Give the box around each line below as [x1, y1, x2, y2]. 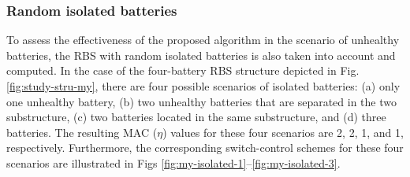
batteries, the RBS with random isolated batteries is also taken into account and [6, 46, 396, 63]
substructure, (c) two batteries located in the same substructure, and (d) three [6, 109, 386, 125]
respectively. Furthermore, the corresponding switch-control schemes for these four [6, 139, 404, 156]
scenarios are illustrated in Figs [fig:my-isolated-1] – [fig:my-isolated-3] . [6, 154, 341, 171]
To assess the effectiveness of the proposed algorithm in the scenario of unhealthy [6, 31, 400, 48]
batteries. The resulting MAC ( [6, 124, 158, 140]
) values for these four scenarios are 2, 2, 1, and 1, [162, 124, 404, 140]
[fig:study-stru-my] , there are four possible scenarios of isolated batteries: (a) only [6, 78, 401, 94]
